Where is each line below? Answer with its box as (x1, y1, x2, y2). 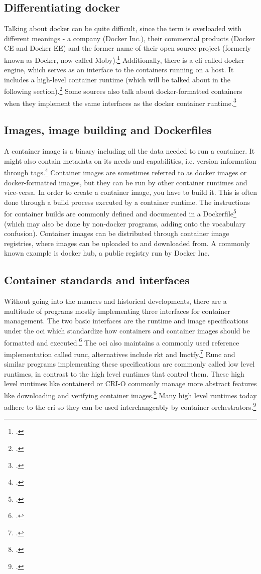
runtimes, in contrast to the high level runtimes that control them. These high (4, 368, 244, 379)
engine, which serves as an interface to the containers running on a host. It (4, 64, 234, 75)
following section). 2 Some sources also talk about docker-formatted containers (4, 84, 242, 96)
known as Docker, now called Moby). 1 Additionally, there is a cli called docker (4, 53, 244, 65)
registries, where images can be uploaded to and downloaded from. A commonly (4, 238, 250, 248)
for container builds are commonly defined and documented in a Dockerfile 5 (4, 207, 236, 218)
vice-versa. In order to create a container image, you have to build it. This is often (4, 187, 257, 197)
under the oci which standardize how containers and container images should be (4, 325, 250, 335)
